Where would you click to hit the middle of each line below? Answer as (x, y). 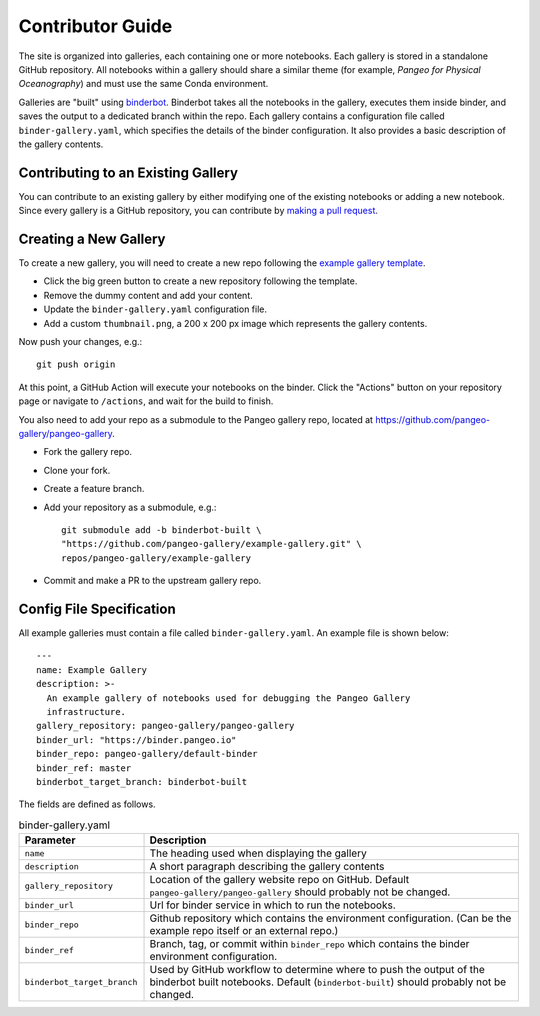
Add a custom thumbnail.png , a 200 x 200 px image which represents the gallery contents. (235, 323)
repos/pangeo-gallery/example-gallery (156, 558)
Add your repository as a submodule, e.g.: (130, 507)
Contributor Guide (95, 26)
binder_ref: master (84, 768)
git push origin (76, 364)
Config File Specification (97, 608)
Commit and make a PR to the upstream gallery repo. (152, 581)
